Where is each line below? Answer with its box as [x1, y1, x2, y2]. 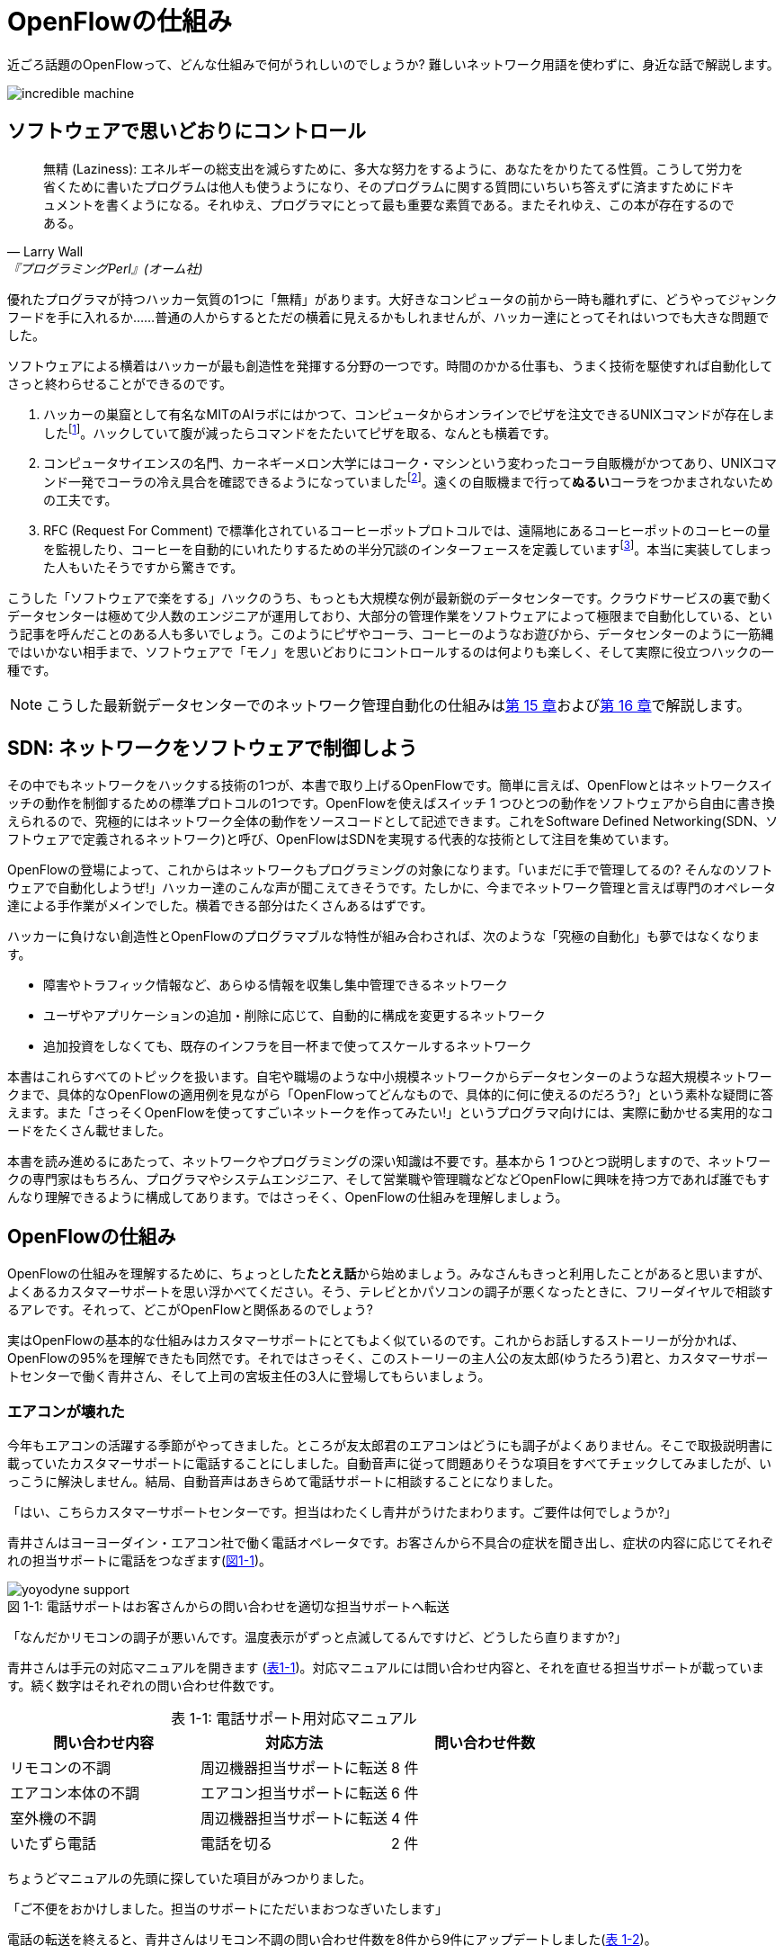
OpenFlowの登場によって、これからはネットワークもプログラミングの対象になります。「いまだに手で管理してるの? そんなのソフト [7, 862, 773, 878]
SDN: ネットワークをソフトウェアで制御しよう [7, 736, 417, 759]
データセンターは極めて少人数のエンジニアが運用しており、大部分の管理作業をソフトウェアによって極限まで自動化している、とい [7, 607, 773, 623]
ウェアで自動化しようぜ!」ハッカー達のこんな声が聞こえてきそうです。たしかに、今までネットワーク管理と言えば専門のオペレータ [7, 880, 777, 896]
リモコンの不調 [10, 1759, 111, 1777]
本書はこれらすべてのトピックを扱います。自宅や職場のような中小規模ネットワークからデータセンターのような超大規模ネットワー [7, 1069, 772, 1085]
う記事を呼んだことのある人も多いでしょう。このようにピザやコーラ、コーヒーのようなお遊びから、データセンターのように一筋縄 [7, 625, 774, 641]
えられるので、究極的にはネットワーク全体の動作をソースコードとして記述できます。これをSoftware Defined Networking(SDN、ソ [7, 813, 779, 829]
